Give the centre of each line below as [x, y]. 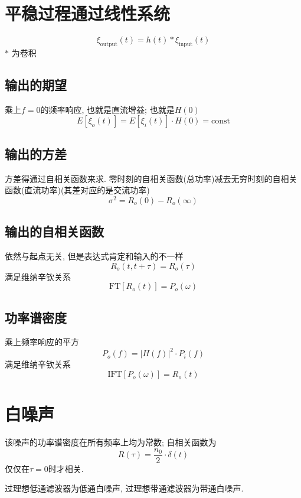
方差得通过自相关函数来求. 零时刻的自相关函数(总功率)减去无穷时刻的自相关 [151, 178]
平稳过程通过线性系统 [88, 13]
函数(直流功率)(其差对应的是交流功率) [77, 190]
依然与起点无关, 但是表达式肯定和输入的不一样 [94, 255]
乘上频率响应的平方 [42, 342]
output [109, 44]
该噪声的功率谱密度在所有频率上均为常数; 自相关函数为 [111, 442]
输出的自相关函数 [54, 231]
